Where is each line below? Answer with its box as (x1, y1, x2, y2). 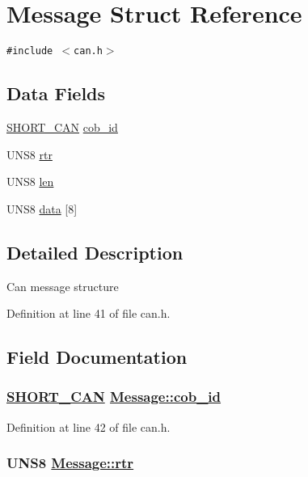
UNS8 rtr (6, 146, 53, 163)
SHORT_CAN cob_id (6, 118, 118, 135)
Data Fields (6, 81, 106, 106)
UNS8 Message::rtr (6, 453, 134, 473)
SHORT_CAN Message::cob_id (6, 386, 222, 407)
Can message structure (6, 277, 119, 294)
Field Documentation (6, 344, 188, 369)
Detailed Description (6, 239, 184, 264)
